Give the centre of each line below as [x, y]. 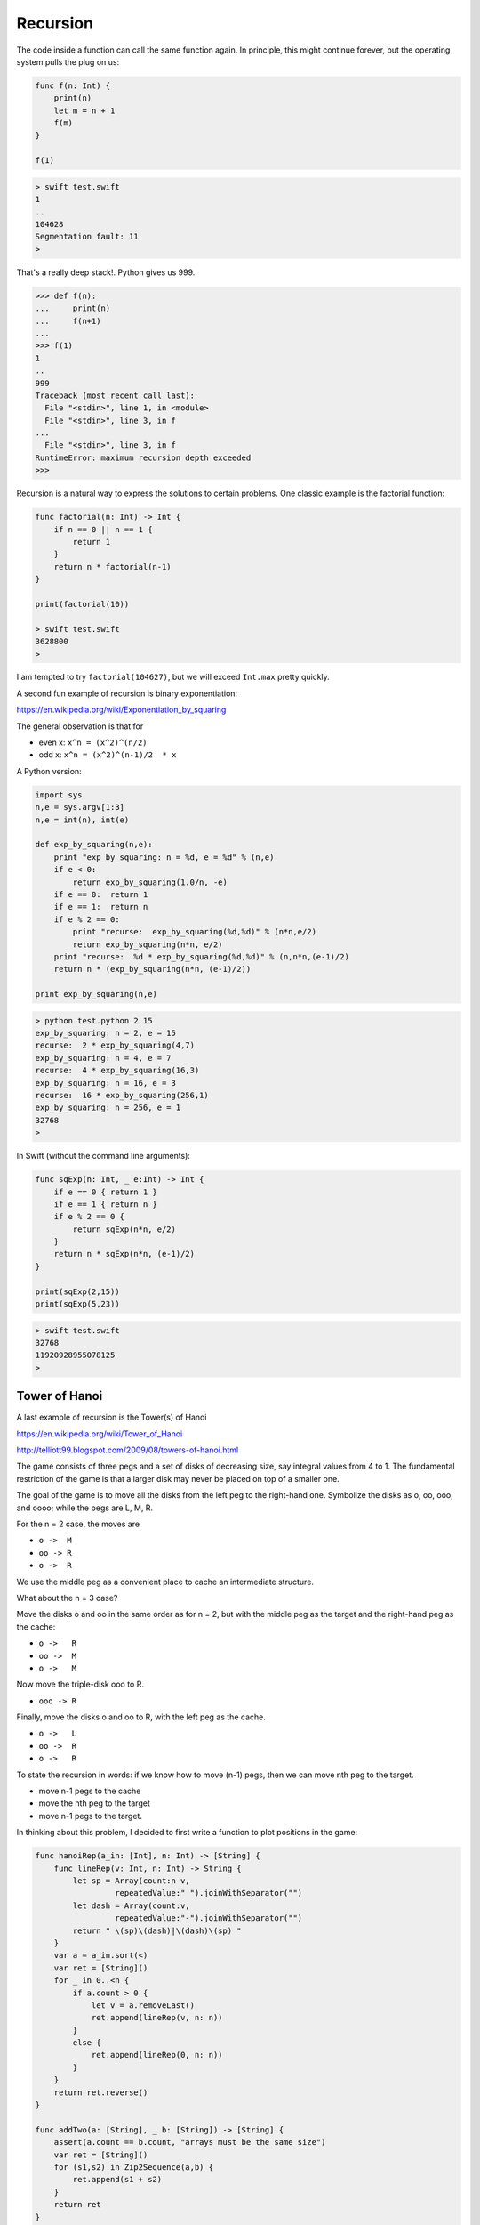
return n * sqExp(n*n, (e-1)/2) [124, 1254]
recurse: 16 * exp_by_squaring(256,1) [122, 1095]
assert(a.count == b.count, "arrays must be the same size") [190, 2142]
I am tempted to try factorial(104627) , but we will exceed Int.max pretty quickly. [173, 677]
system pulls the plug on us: [68, 61]
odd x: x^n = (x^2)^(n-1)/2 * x [108, 755]
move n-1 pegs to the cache [90, 1791]
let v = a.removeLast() [143, 2005]
